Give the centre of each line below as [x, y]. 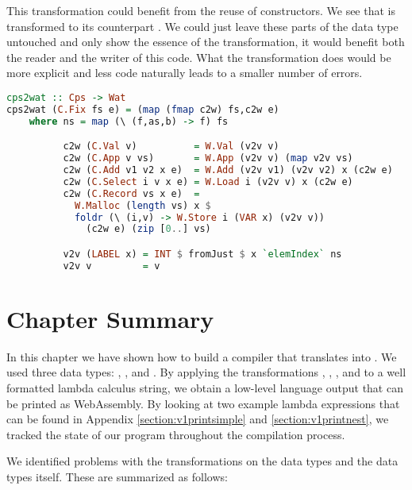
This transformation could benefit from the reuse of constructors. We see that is [201, 10]
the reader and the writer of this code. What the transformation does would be [199, 57]
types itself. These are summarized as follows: [117, 476]
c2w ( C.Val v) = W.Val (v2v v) [171, 147]
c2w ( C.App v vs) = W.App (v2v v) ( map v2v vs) [208, 158]
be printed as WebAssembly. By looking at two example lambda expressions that [203, 403]
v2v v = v [112, 266]
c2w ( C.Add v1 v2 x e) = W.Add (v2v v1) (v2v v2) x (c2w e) [228, 170]
